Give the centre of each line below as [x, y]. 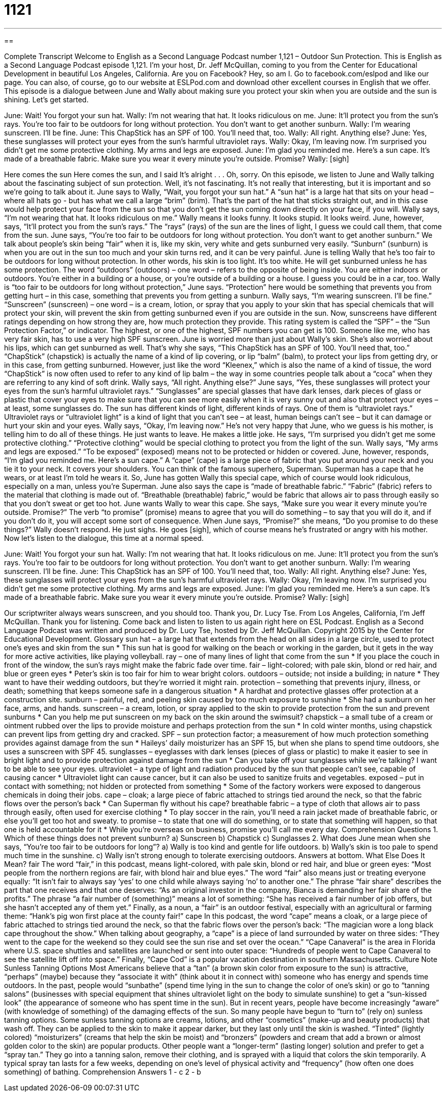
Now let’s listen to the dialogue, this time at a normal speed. [104, 538]
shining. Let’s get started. [46, 99]
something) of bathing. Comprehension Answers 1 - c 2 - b [103, 1072]
